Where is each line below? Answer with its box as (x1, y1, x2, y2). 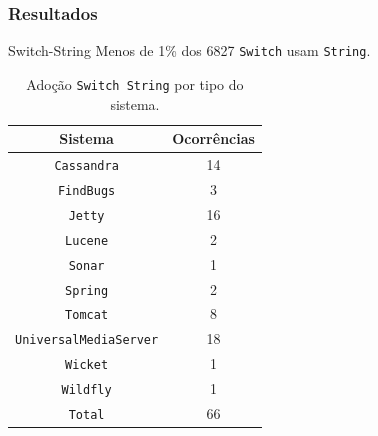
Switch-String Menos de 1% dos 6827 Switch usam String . (8, 40, 371, 61)
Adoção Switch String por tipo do (26, 73, 244, 94)
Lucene (65, 233, 109, 248)
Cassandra (54, 158, 119, 173)
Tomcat (65, 308, 109, 323)
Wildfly (61, 383, 112, 398)
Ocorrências (172, 128, 255, 149)
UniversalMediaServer (15, 333, 159, 348)
